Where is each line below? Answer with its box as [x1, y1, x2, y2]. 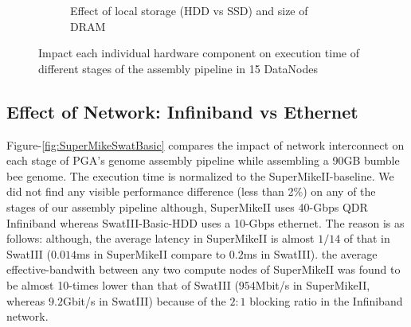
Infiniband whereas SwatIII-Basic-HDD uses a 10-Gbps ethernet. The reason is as [6, 214, 405, 231]
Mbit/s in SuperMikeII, [255, 276, 370, 293]
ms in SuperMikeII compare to [76, 245, 226, 262]
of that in [343, 230, 390, 247]
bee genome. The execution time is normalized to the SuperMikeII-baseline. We [6, 167, 394, 184]
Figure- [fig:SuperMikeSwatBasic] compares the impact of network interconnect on [6, 136, 405, 153]
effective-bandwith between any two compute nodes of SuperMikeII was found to [6, 261, 401, 278]
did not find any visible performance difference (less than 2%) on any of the [6, 183, 376, 200]
